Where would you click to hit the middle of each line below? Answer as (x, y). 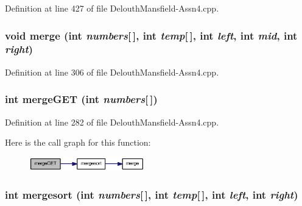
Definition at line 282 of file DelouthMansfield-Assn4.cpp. (112, 122)
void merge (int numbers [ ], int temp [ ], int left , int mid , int (151, 35)
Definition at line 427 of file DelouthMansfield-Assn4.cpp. (112, 8)
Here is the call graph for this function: (78, 142)
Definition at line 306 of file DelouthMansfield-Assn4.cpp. (112, 72)
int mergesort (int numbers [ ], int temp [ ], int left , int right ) (152, 194)
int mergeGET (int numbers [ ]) (81, 99)
